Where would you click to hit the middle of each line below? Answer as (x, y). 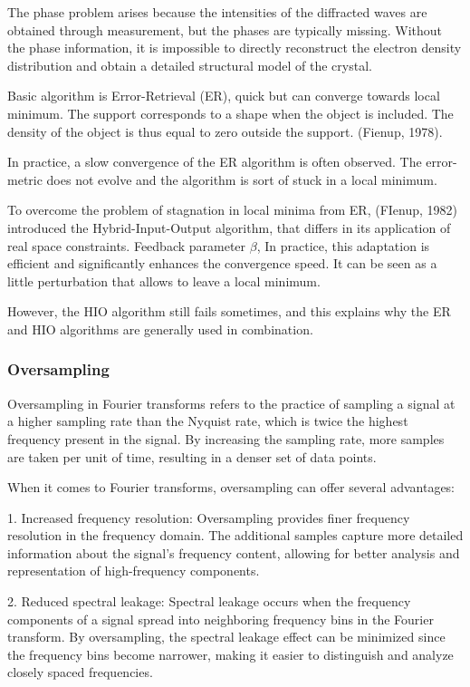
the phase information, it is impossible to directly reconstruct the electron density (235, 48)
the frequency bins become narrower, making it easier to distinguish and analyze (230, 654)
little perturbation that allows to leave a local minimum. (164, 281)
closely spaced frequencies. (80, 672)
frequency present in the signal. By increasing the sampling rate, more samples (226, 438)
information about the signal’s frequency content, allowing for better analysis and (234, 552)
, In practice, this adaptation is (343, 245)
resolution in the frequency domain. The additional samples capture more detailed (235, 535)
